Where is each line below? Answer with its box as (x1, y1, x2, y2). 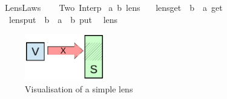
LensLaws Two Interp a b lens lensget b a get (4, 1, 223, 13)
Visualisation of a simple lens (25, 82, 133, 95)
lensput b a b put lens (8, 13, 118, 25)
